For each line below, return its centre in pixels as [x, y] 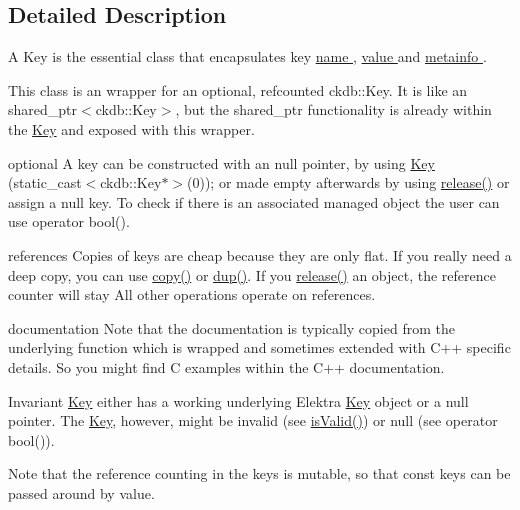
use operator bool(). [69, 221]
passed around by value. [81, 492]
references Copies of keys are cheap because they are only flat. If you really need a [260, 254]
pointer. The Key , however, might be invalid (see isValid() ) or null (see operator [253, 420]
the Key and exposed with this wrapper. [131, 128]
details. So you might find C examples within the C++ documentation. [226, 366]
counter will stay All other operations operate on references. [192, 294]
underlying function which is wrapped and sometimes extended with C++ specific [259, 347]
